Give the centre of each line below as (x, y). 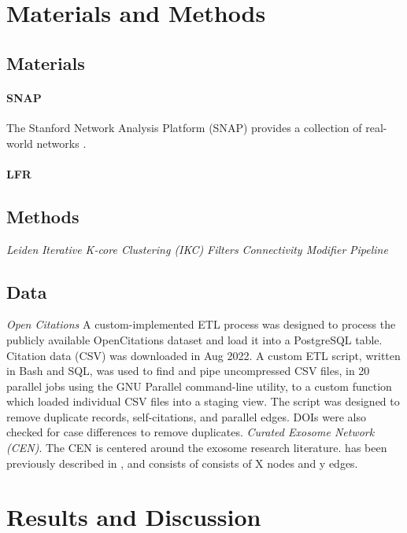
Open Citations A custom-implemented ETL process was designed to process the (201, 324)
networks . (61, 143)
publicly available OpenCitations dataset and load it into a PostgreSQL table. (194, 339)
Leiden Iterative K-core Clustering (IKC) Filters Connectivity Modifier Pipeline (197, 249)
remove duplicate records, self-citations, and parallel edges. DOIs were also (186, 416)
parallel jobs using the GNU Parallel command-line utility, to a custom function (199, 386)
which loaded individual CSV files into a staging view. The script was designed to (203, 401)
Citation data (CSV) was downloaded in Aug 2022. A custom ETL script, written (203, 355)
